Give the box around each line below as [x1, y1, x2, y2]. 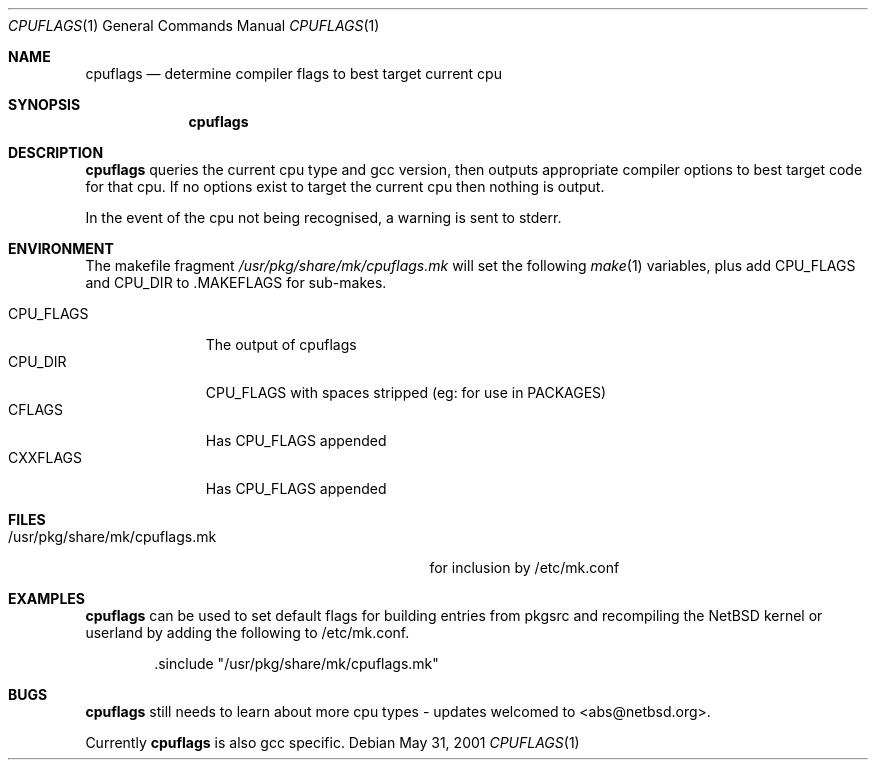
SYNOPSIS [8, 96, 81, 113]
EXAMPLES [8, 590, 85, 607]
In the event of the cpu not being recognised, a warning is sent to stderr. [85, 209, 562, 226]
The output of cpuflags [205, 336, 357, 353]
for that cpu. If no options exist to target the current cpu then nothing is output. [85, 178, 605, 195]
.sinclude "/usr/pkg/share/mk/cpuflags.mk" [154, 655, 439, 672]
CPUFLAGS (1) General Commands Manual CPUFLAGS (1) [8, 17, 380, 34]
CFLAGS [8, 401, 64, 418]
